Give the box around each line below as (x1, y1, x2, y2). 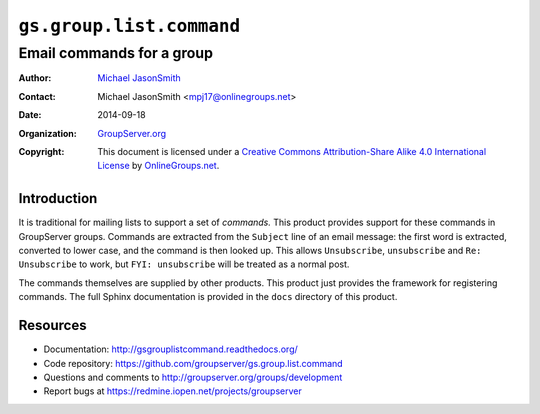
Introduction (18, 190, 98, 207)
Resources (18, 317, 87, 334)
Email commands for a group (18, 44, 214, 62)
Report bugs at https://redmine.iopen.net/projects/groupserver (43, 385, 302, 397)
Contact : (18, 90, 57, 102)
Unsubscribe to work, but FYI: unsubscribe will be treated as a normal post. (18, 258, 350, 270)
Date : (18, 109, 42, 121)
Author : (18, 72, 52, 84)
